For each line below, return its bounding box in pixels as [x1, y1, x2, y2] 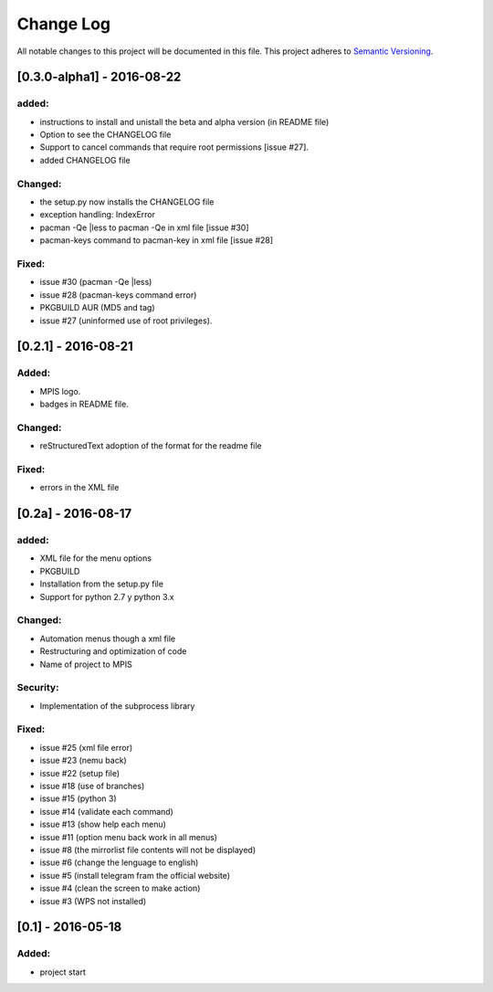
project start [39, 966, 87, 977]
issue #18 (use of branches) [39, 781, 145, 792]
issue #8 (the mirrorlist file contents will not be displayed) [39, 844, 257, 855]
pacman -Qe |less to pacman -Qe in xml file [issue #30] [39, 222, 249, 233]
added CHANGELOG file [39, 154, 131, 165]
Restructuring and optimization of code [39, 646, 187, 657]
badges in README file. [39, 398, 130, 410]
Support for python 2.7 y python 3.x [39, 591, 174, 602]
